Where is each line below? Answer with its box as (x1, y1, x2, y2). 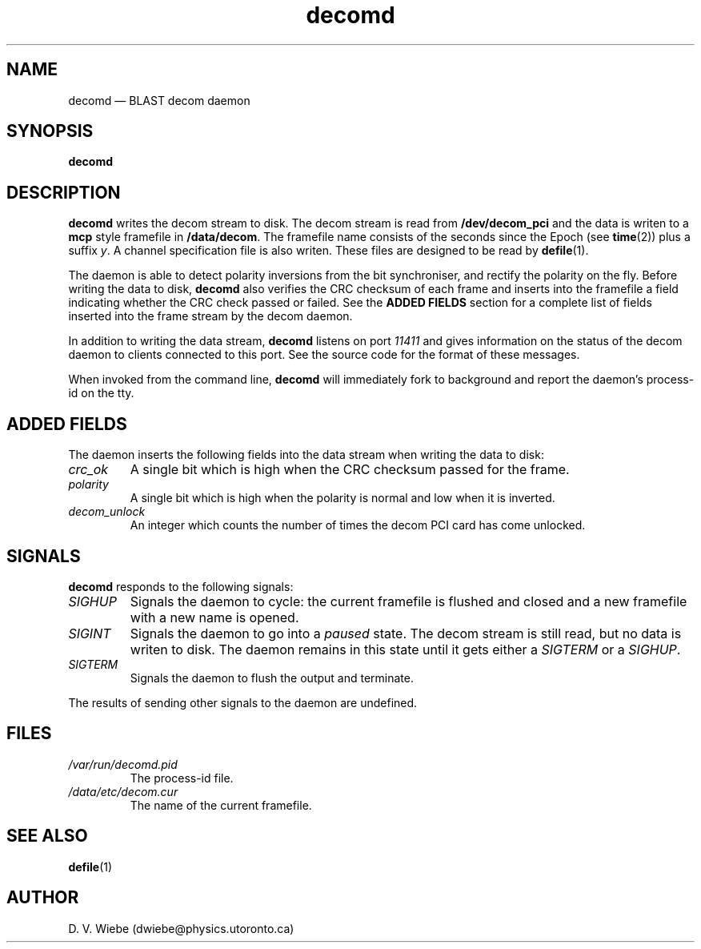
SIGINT (68, 625, 111, 641)
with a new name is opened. (130, 609, 299, 625)
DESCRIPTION (6, 182, 121, 203)
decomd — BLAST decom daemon (68, 93, 250, 107)
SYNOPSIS (6, 121, 94, 142)
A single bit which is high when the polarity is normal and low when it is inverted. (130, 491, 555, 505)
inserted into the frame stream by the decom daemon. (68, 309, 353, 324)
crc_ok (68, 461, 109, 478)
